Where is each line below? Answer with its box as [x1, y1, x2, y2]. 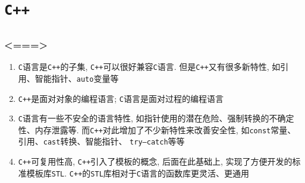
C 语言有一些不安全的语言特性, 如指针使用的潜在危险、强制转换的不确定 [18, 112, 294, 124]
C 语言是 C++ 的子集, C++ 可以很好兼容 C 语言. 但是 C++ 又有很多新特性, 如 [18, 60, 281, 73]
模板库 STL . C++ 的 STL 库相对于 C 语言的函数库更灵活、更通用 [26, 166, 249, 179]
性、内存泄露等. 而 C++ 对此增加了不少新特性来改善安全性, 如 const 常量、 [18, 123, 296, 136]
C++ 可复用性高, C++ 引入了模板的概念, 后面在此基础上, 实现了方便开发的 [18, 155, 293, 168]
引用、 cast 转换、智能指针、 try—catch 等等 [18, 135, 185, 147]
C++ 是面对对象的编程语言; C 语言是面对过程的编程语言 [18, 92, 224, 104]
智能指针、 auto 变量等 [34, 72, 119, 84]
